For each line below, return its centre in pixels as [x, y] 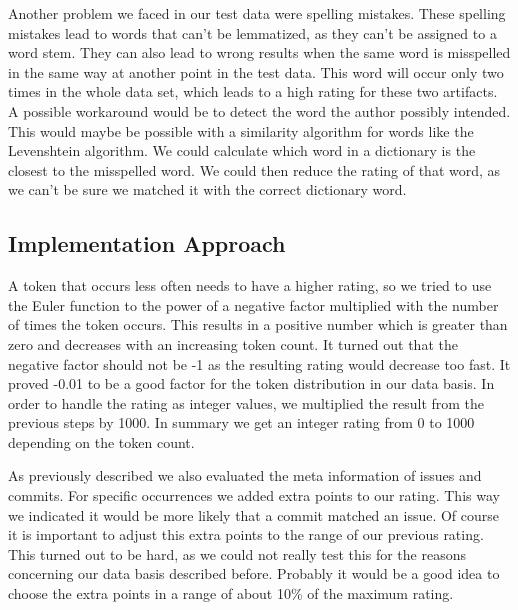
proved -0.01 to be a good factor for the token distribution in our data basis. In [251, 383]
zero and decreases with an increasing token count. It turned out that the [233, 343]
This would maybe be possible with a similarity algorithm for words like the [241, 130]
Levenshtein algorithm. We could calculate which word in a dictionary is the [242, 150]
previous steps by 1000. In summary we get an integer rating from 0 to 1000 [241, 422]
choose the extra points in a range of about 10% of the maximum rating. [231, 593]
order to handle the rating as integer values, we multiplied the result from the [246, 402]
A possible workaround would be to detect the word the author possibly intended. [259, 110]
